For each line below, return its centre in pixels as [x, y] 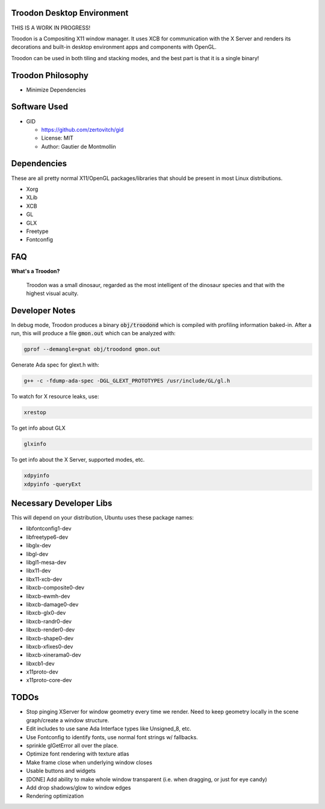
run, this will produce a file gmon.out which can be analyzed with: [93, 333]
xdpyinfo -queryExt [52, 484]
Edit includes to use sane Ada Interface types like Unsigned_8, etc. [109, 729]
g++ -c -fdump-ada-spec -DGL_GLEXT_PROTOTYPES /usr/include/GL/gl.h [127, 381]
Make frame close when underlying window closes [89, 762]
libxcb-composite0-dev [55, 587]
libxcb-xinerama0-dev [54, 655]
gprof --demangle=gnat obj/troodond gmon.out [92, 349]
